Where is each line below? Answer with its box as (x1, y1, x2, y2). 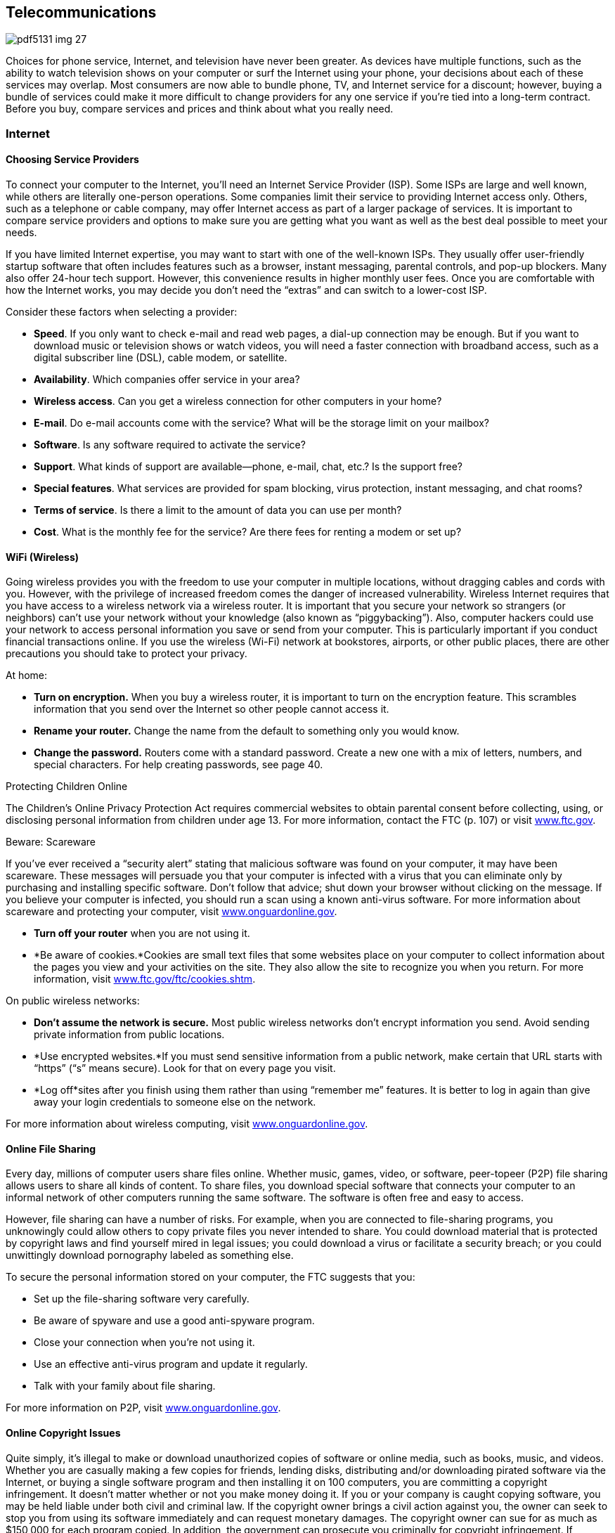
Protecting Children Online (6, 780, 128, 793)
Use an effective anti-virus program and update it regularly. (34, 1358, 308, 1371)
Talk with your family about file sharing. (34, 1380, 216, 1392)
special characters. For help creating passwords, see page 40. (34, 758, 323, 771)
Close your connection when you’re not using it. (34, 1336, 255, 1349)
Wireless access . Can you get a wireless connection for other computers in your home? (34, 395, 442, 408)
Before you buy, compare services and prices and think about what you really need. (6, 103, 394, 115)
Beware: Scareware (6, 836, 96, 848)
